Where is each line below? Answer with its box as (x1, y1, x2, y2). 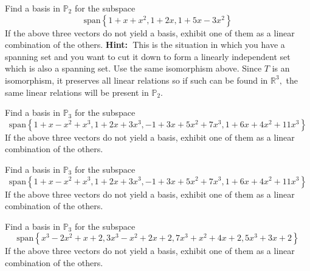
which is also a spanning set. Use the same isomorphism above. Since (5, 62, 262, 75)
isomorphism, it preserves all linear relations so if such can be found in (5, 73, 268, 86)
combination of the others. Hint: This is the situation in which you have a (5, 38, 285, 51)
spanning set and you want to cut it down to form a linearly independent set (5, 50, 291, 62)
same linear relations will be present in (5, 85, 149, 98)
